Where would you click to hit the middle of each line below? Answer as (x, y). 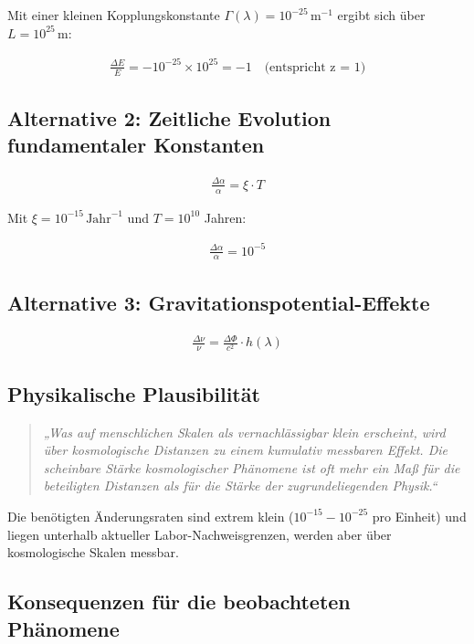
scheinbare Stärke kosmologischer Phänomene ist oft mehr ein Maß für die (252, 467)
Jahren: (225, 217)
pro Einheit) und (419, 516)
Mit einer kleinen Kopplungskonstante (114, 15)
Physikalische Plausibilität (134, 393)
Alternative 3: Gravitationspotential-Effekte (219, 302)
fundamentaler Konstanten (136, 145)
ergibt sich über (381, 15)
